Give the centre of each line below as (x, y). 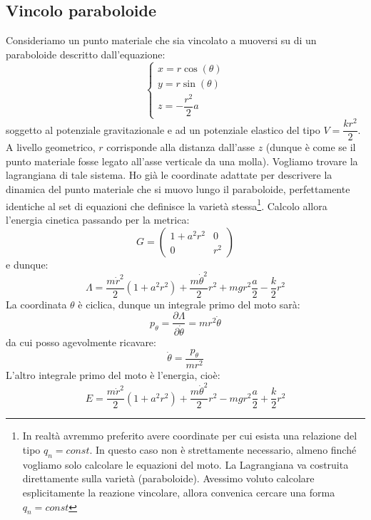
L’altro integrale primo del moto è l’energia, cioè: (113, 375)
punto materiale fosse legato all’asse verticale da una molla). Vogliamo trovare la (182, 161)
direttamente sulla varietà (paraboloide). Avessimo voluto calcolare (168, 478)
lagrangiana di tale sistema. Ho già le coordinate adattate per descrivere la (169, 175)
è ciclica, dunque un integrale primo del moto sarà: (189, 304)
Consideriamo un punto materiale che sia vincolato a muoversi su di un (161, 40)
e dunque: (27, 264)
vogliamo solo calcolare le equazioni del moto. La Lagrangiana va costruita (185, 464)
